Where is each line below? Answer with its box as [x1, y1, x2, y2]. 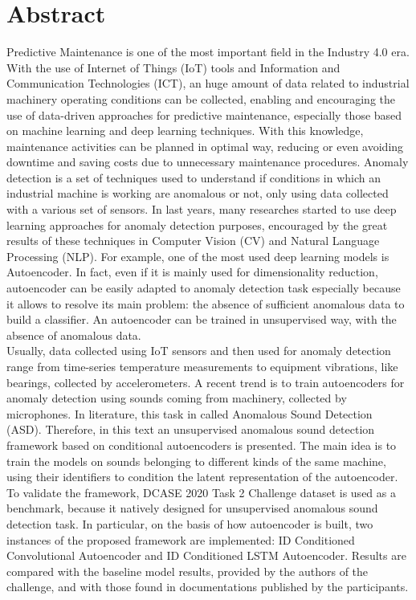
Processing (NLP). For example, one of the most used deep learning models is [6, 247, 389, 264]
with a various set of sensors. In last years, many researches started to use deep [6, 201, 397, 218]
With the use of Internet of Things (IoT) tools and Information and [6, 59, 341, 76]
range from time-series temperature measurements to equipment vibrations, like [6, 358, 398, 374]
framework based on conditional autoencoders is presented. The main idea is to [6, 436, 397, 453]
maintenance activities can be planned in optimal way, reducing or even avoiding [6, 137, 404, 154]
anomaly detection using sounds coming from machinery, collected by [6, 390, 347, 406]
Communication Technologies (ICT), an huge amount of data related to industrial [6, 75, 410, 92]
